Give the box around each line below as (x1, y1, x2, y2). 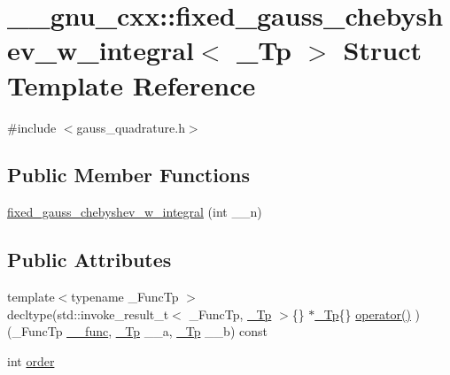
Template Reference (7, 66, 256, 103)
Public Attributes (7, 246, 172, 273)
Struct (343, 32, 423, 68)
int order (7, 351, 55, 370)
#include (7, 118, 57, 136)
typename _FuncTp (71, 287, 179, 306)
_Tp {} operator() (314, 304, 411, 323)
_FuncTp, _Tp (189, 304, 272, 323)
